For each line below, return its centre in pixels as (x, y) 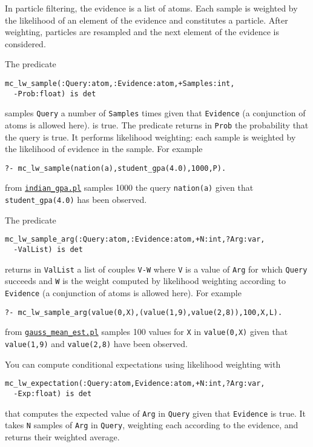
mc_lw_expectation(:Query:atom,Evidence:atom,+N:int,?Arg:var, (135, 384)
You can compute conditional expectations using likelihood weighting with (143, 364)
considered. (25, 43)
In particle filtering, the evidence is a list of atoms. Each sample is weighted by (151, 8)
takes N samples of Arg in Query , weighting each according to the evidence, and (152, 425)
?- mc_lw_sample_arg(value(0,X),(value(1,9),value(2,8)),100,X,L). (144, 312)
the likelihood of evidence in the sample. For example (104, 149)
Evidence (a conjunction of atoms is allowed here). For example (123, 292)
